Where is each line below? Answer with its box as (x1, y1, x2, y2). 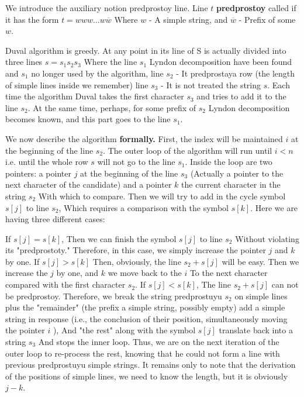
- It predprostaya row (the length (176, 67, 295, 79)
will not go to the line (97, 156, 175, 168)
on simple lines (234, 289, 288, 302)
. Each (267, 78, 290, 91)
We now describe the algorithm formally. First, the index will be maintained (5, 132, 283, 144)
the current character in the (181, 178, 281, 191)
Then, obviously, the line (92, 255, 181, 267)
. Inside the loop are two (185, 156, 272, 168)
